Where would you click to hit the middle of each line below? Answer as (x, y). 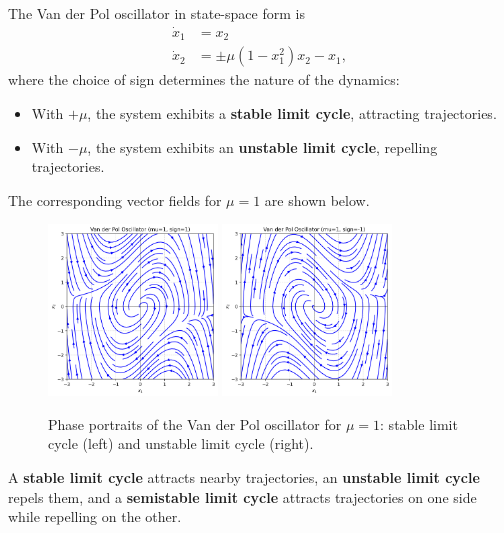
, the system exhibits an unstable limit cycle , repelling (262, 146)
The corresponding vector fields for (115, 199)
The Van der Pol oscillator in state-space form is (156, 13)
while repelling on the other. (95, 516)
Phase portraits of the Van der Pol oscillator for (195, 423)
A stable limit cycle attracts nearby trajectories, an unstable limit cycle (244, 477)
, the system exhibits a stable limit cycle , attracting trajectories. (292, 112)
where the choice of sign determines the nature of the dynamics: (204, 79)
